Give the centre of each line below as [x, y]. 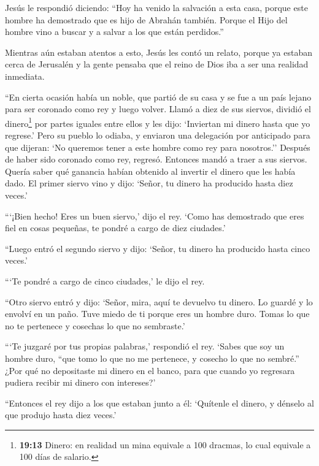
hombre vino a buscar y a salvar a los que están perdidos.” [114, 32]
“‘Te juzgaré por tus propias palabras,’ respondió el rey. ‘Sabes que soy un [145, 346]
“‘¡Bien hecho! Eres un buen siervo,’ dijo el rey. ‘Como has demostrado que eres [155, 216]
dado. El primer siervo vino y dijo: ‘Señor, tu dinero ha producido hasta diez [149, 183]
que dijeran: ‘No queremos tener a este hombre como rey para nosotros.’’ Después [158, 147]
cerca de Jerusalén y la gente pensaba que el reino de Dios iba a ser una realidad [157, 64]
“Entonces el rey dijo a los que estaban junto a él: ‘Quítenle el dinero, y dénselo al [159, 403]
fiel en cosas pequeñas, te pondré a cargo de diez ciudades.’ [115, 228]
